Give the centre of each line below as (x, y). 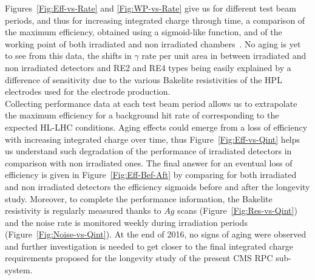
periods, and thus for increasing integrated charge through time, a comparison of (155, 20)
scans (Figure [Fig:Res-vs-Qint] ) (237, 210)
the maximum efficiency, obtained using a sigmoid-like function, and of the (144, 32)
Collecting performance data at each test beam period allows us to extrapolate (151, 103)
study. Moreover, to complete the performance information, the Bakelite (139, 198)
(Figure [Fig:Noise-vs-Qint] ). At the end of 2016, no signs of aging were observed (156, 234)
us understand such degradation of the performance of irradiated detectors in (148, 151)
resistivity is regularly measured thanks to (83, 210)
